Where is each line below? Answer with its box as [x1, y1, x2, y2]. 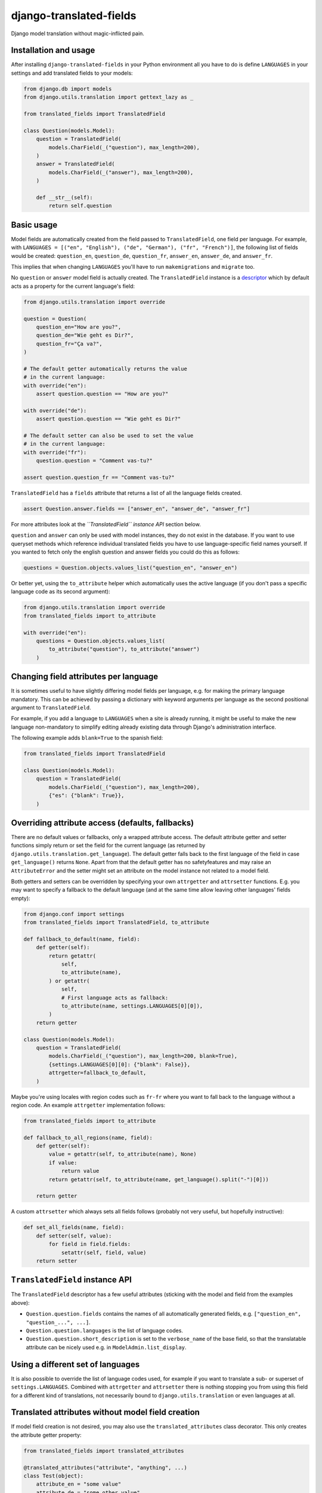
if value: [48, 1159, 78, 1166]
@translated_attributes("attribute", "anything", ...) [23, 1464, 187, 1471]
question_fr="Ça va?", [36, 340, 103, 347]
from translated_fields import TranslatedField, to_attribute [23, 919, 209, 926]
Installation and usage [11, 45, 95, 56]
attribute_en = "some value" [36, 1481, 122, 1488]
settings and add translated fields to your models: [11, 69, 134, 76]
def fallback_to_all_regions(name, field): [23, 1134, 153, 1141]
